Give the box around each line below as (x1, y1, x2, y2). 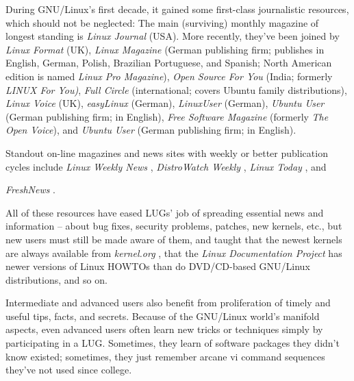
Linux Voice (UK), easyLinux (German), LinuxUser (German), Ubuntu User (5, 96, 325, 110)
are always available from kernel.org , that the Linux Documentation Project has (5, 245, 342, 260)
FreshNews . (5, 182, 56, 197)
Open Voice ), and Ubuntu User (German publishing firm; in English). (5, 123, 296, 137)
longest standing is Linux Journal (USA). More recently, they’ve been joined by (5, 29, 340, 43)
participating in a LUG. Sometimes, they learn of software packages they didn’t (5, 336, 340, 350)
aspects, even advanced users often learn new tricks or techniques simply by (5, 322, 323, 336)
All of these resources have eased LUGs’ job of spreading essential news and (5, 205, 324, 219)
